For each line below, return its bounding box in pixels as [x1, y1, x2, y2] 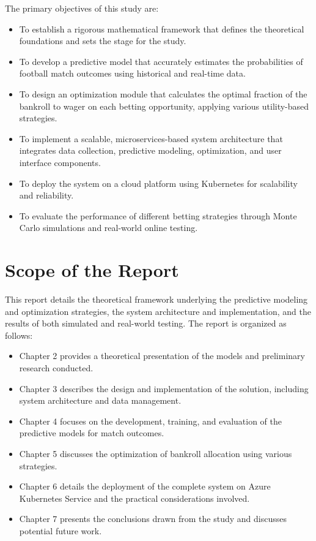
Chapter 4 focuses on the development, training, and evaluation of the [19, 414, 282, 427]
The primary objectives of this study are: [5, 2, 159, 14]
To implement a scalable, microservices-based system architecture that [19, 132, 283, 145]
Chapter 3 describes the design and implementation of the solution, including [19, 382, 309, 395]
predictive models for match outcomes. [19, 426, 164, 439]
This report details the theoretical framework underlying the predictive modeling [5, 293, 308, 306]
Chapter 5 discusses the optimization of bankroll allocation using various [19, 447, 292, 460]
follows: [5, 328, 33, 341]
